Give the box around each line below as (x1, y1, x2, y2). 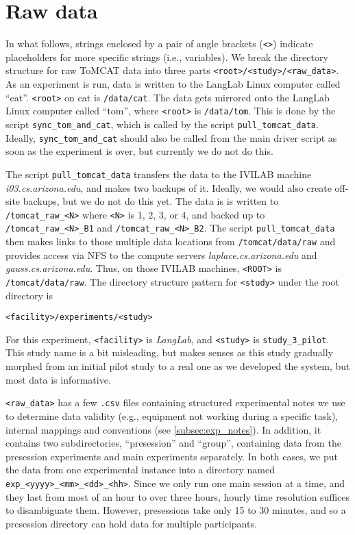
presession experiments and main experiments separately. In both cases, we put (5, 449, 338, 463)
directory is (5, 288, 53, 302)
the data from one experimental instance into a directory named (5, 462, 276, 477)
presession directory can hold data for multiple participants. (5, 516, 257, 530)
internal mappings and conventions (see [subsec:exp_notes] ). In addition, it (5, 422, 321, 436)
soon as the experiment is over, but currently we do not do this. (5, 144, 273, 158)
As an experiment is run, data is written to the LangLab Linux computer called (5, 77, 341, 91)
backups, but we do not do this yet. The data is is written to (23, 194, 279, 208)
